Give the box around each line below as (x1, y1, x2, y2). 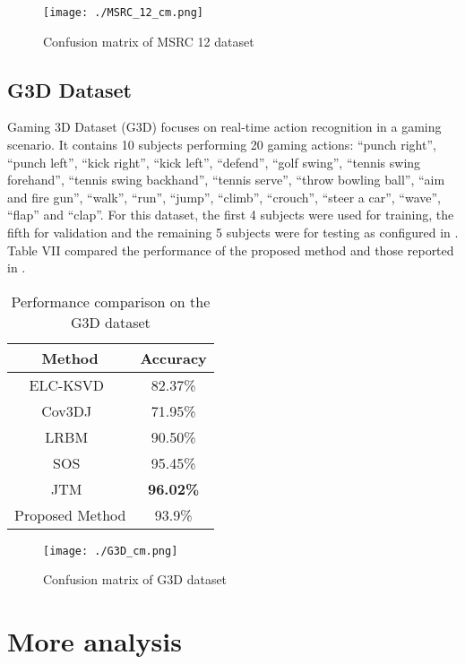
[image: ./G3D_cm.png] (43, 544, 178, 557)
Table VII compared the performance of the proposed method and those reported (7, 240, 454, 259)
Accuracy (140, 347, 207, 368)
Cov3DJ (41, 400, 92, 421)
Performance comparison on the (11, 290, 211, 312)
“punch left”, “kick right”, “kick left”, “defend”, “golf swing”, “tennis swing (7, 152, 421, 171)
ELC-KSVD (29, 374, 104, 395)
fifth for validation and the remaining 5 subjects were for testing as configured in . (7, 223, 459, 242)
